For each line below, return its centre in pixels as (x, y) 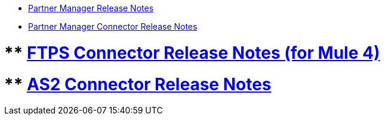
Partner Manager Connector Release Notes (113, 26)
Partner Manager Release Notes (91, 8)
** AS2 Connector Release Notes (138, 84)
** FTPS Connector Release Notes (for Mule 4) (192, 53)
